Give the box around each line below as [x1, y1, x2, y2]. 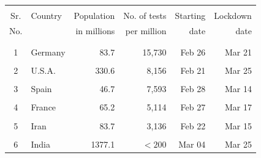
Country [31, 9, 62, 21]
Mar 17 [224, 101, 252, 113]
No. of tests [123, 9, 167, 21]
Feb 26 [180, 46, 206, 59]
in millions [75, 24, 115, 37]
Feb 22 [180, 119, 206, 132]
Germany [31, 46, 66, 59]
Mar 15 [224, 119, 252, 132]
